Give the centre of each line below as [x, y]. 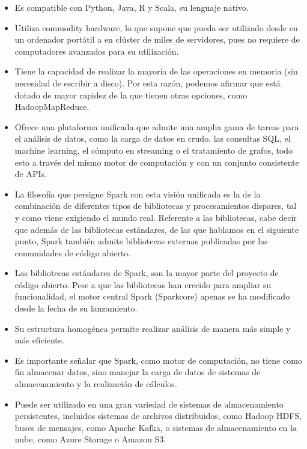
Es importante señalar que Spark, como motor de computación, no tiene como [158, 360]
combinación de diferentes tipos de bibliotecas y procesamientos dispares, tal [156, 206]
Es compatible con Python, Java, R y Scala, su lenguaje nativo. [132, 7]
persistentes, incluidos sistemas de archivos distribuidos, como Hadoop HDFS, [158, 416]
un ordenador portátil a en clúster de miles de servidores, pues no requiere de [157, 39]
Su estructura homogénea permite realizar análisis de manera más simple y [153, 328]
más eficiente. [39, 340]
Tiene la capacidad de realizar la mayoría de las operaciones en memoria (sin [156, 71]
